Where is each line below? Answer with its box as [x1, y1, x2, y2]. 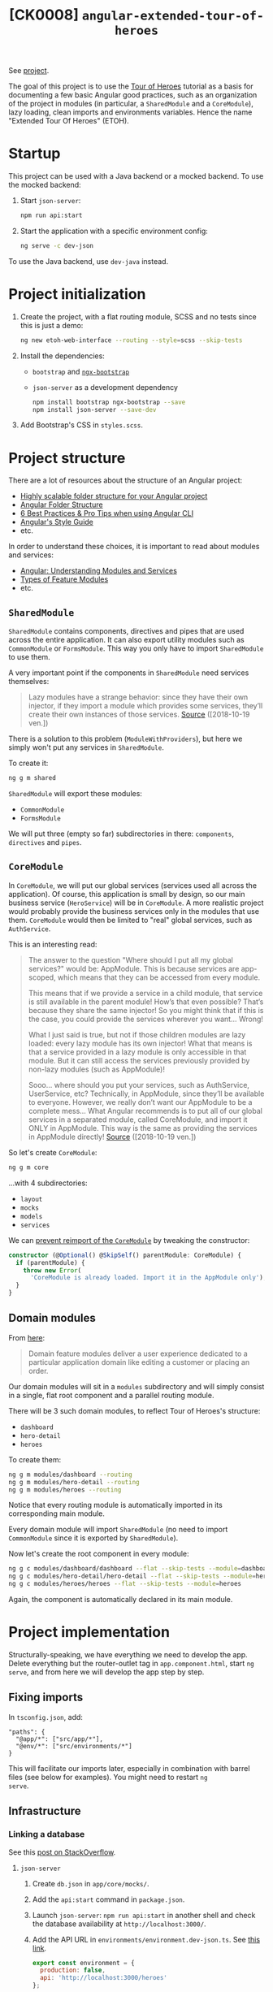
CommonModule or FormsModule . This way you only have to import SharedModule [8, 643, 264, 653]
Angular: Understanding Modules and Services [19, 566, 177, 576]
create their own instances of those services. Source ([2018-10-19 [28, 709, 250, 720]
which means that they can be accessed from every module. [57, 972, 261, 982]
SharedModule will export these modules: [8, 789, 142, 799]
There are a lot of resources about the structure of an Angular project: [8, 475, 243, 485]
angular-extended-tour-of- [81, 8, 264, 24]
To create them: [8, 1454, 62, 1464]
